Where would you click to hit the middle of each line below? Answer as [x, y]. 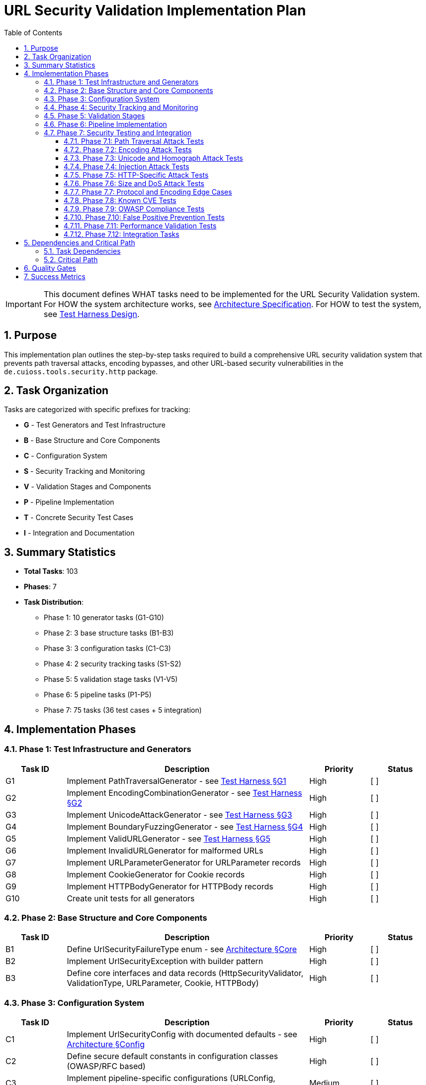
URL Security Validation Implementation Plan [155, 10]
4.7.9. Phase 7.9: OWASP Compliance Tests [134, 209]
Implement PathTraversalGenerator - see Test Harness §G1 [176, 781]
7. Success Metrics [55, 276]
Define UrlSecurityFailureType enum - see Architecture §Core [182, 949]
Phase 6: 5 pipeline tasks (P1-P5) [98, 695]
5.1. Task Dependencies [82, 251]
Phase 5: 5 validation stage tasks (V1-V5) [111, 679]
